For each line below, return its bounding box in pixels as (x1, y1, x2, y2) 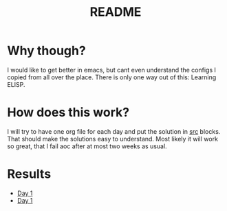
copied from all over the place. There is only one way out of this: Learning (7, 73, 217, 81)
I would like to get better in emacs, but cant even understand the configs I (7, 66, 217, 74)
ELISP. (7, 80, 25, 88)
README (89, 4, 142, 20)
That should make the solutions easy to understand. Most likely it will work (7, 134, 219, 143)
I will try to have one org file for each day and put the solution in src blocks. (7, 127, 221, 135)
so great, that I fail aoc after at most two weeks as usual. (7, 142, 167, 150)
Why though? (7, 43, 86, 59)
